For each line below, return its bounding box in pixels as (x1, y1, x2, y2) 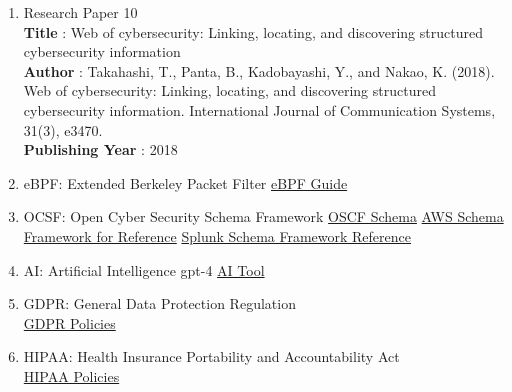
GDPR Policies (23, 312, 116, 333)
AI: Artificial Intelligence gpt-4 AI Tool (23, 259, 265, 280)
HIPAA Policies (23, 365, 120, 386)
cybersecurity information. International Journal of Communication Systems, (23, 99, 496, 120)
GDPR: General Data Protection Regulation (23, 293, 296, 314)
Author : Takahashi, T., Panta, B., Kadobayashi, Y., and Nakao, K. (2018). (23, 60, 495, 81)
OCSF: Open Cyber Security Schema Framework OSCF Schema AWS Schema (23, 206, 504, 227)
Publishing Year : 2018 (23, 139, 178, 160)
